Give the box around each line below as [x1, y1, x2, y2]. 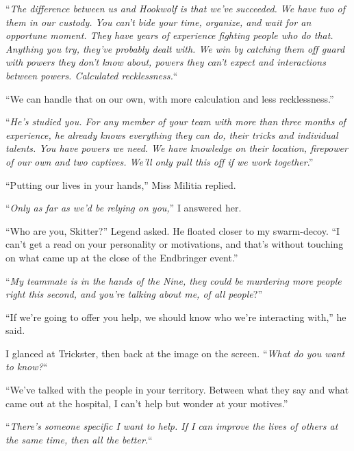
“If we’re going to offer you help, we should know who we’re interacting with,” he [5, 309, 346, 324]
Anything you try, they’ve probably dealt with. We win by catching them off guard [5, 41, 345, 55]
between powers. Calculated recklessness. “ [5, 68, 178, 82]
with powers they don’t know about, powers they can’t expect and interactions [5, 55, 326, 69]
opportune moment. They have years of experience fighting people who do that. [5, 28, 333, 42]
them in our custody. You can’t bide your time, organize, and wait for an [5, 14, 312, 29]
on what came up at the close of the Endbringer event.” [5, 250, 238, 264]
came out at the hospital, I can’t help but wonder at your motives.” [5, 396, 288, 410]
